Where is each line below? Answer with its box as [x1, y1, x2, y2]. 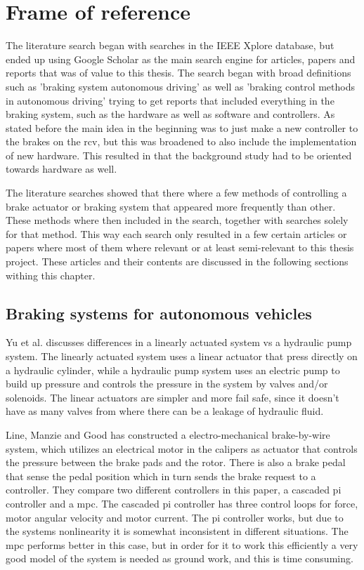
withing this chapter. [6, 267, 96, 282]
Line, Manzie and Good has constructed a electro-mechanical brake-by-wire [6, 427, 330, 442]
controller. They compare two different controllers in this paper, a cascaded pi [6, 482, 342, 497]
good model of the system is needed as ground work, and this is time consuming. [6, 551, 353, 566]
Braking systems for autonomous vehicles [6, 302, 312, 324]
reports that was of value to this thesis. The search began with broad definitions [6, 65, 351, 80]
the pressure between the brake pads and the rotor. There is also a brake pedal [6, 455, 346, 470]
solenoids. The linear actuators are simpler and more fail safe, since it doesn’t [6, 390, 339, 404]
